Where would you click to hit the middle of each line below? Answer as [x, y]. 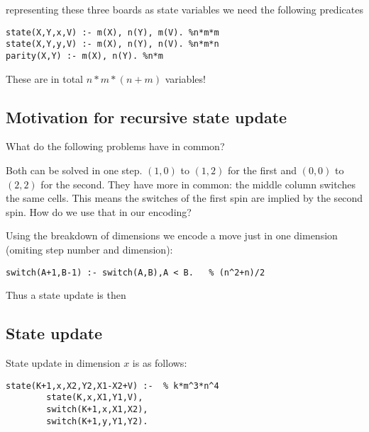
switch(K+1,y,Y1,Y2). [97, 421]
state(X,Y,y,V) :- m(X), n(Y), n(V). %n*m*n [112, 44]
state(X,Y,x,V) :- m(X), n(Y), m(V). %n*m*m [112, 32]
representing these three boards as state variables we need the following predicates [184, 9]
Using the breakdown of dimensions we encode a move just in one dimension [172, 235]
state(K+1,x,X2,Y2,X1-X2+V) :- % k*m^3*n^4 [112, 386]
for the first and [262, 170]
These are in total [44, 78]
